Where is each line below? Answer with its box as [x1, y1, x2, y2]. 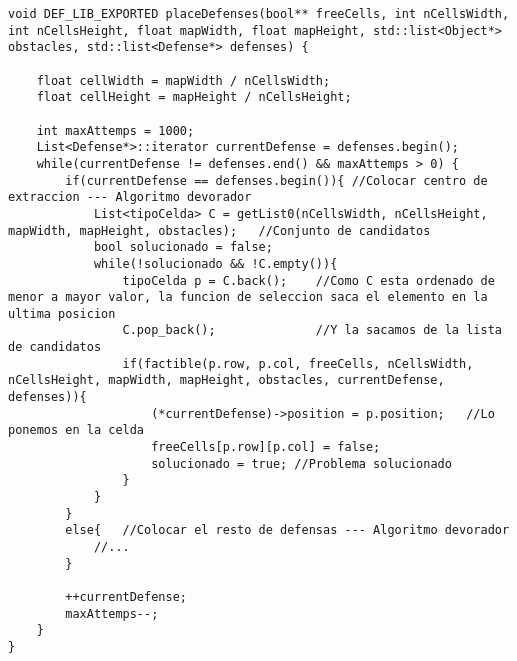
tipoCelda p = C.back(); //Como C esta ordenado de [122, 273, 495, 288]
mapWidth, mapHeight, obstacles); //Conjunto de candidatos [8, 223, 431, 238]
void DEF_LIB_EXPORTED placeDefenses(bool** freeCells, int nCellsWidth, [8, 7, 510, 21]
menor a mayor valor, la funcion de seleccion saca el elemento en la [8, 290, 488, 305]
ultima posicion [8, 306, 116, 321]
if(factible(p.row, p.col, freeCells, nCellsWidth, [122, 356, 474, 371]
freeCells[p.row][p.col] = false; [151, 440, 381, 455]
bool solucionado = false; [93, 240, 273, 255]
